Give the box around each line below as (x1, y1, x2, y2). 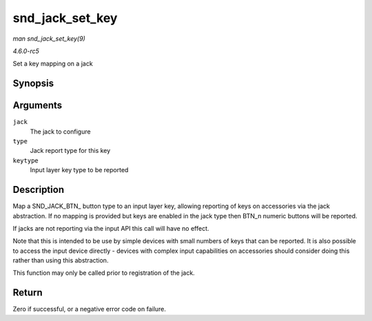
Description (12, 184, 65, 196)
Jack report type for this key (30, 147, 111, 155)
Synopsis (12, 78, 54, 90)
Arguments (12, 100, 63, 112)
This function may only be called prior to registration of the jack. (12, 269, 196, 277)
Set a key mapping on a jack (12, 59, 93, 68)
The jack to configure (30, 127, 91, 136)
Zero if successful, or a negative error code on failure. (12, 305, 167, 313)
